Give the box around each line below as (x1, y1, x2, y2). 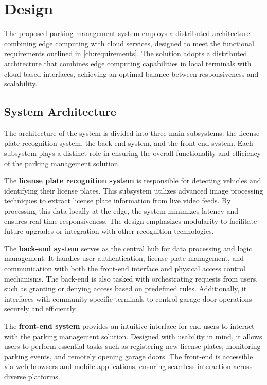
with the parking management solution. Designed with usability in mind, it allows (4, 330, 262, 341)
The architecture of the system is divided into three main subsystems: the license (4, 127, 260, 138)
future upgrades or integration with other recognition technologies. (4, 225, 214, 236)
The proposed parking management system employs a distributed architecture (4, 28, 250, 39)
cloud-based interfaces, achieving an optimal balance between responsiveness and (4, 68, 259, 79)
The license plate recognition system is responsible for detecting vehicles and (4, 175, 261, 186)
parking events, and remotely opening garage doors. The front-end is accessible (4, 351, 253, 361)
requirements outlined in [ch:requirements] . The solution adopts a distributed (4, 48, 247, 59)
